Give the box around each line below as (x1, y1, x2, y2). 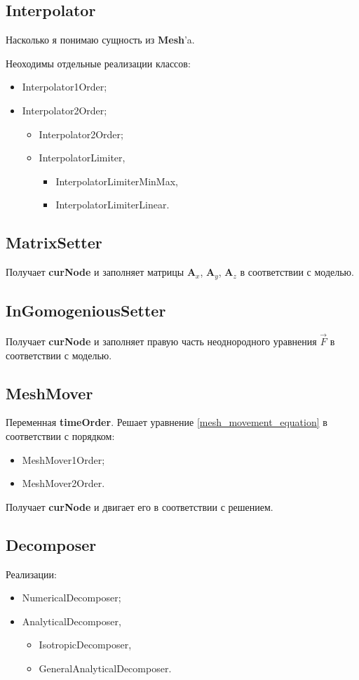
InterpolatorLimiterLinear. (55, 197, 170, 212)
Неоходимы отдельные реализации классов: (6, 55, 191, 70)
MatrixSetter (6, 232, 102, 253)
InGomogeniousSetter (6, 300, 166, 321)
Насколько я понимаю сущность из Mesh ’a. (6, 32, 195, 47)
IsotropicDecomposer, (39, 637, 132, 652)
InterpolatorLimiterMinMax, (55, 173, 178, 188)
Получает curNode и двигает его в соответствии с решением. (6, 499, 273, 514)
